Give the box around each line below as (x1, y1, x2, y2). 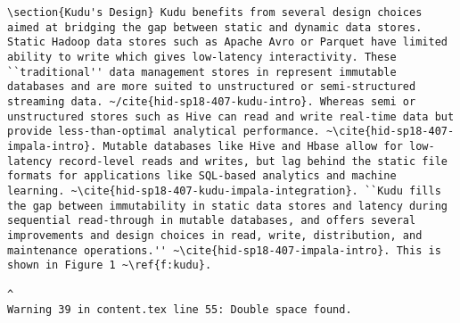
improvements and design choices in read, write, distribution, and (7, 228, 423, 242)
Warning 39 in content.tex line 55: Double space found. (7, 303, 352, 317)
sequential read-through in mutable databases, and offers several (7, 214, 416, 228)
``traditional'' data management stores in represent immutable (7, 65, 397, 79)
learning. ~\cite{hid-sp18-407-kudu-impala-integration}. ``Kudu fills (7, 184, 441, 197)
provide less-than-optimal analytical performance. (7, 125, 320, 138)
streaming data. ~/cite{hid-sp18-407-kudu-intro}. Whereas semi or (7, 95, 416, 108)
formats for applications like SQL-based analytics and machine (7, 170, 397, 183)
